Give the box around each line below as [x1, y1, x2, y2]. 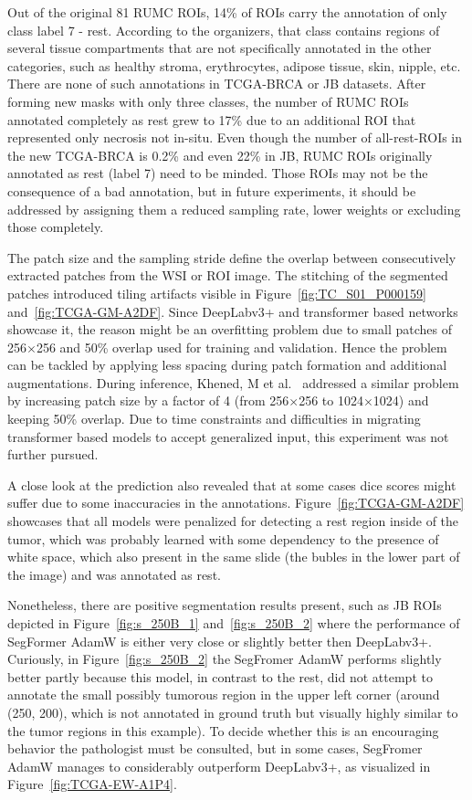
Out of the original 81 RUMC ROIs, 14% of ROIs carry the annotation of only [7, 3, 447, 21]
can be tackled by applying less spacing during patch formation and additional [7, 355, 447, 374]
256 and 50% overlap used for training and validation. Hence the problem [36, 337, 447, 356]
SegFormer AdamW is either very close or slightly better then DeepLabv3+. [7, 631, 432, 650]
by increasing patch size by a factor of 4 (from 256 [7, 391, 289, 410]
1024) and [372, 391, 429, 410]
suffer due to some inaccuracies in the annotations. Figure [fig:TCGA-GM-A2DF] [7, 493, 465, 512]
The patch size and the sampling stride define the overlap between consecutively [7, 247, 456, 267]
